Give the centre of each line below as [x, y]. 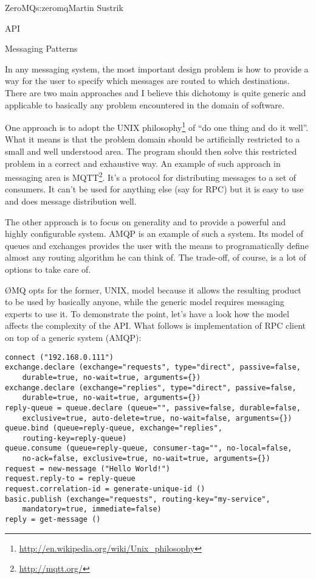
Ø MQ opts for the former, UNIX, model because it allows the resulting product [153, 289]
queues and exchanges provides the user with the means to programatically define [157, 245]
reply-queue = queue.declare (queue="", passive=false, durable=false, [153, 408]
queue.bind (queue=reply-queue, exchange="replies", [114, 428]
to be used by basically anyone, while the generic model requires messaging [145, 302]
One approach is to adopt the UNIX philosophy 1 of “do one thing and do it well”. [157, 126]
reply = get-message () [53, 520]
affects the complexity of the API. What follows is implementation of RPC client [156, 325]
